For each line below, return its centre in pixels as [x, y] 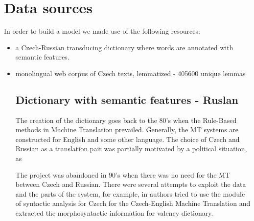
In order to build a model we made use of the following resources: [102, 31]
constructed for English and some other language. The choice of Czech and [127, 139]
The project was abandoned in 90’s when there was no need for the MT [123, 174]
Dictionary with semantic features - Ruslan [127, 99]
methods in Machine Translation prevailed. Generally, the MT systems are [127, 130]
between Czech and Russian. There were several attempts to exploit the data [131, 184]
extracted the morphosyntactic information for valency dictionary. [114, 213]
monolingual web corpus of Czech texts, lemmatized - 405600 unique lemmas [130, 73]
